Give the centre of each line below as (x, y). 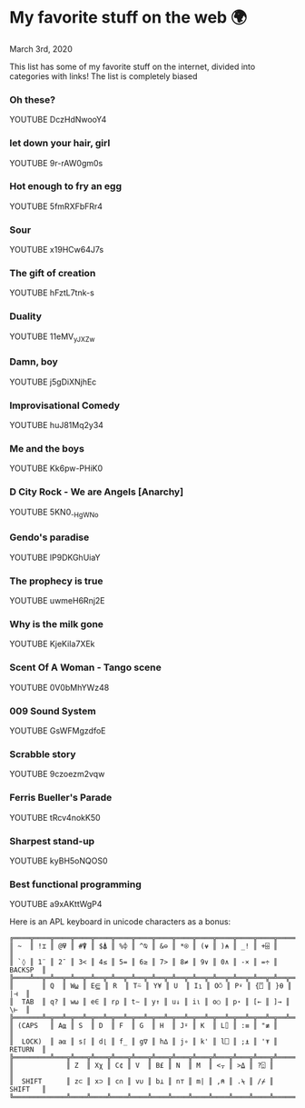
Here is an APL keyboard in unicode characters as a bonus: (120, 922)
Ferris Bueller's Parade (61, 798)
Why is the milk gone (57, 624)
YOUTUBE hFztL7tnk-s (52, 293)
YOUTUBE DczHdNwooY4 (58, 120)
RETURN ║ (28, 1050)
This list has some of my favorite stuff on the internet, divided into (133, 66)
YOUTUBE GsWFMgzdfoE (58, 730)
